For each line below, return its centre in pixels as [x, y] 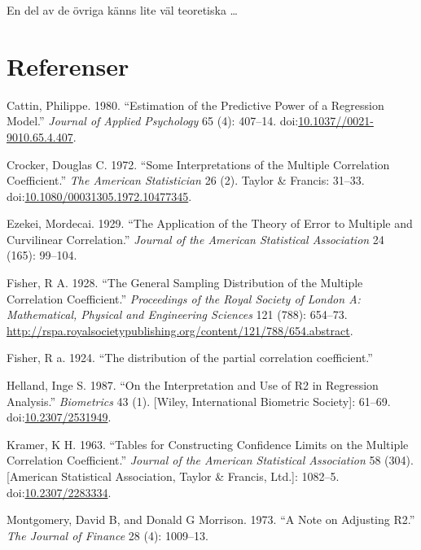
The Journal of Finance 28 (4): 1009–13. [107, 535]
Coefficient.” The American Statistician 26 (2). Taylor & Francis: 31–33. [186, 180]
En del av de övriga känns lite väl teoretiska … [122, 10]
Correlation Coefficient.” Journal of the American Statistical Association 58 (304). [210, 460]
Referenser [68, 65]
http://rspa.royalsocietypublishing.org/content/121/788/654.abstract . [180, 330]
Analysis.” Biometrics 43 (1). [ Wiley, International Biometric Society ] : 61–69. [199, 401]
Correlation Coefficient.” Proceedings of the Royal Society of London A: [184, 298]
